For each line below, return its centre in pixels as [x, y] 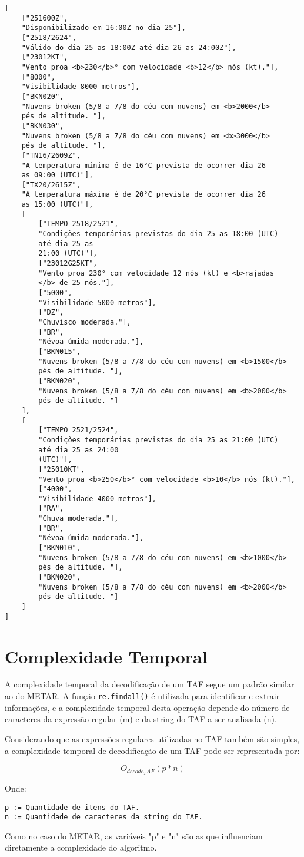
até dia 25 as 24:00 [78, 450]
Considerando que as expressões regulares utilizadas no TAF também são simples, [152, 738]
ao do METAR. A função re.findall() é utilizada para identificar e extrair [142, 696]
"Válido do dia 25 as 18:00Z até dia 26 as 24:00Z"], [129, 47]
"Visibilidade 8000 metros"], [81, 87]
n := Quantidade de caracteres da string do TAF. [104, 817]
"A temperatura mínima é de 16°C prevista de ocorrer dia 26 [143, 165]
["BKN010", [59, 548]
